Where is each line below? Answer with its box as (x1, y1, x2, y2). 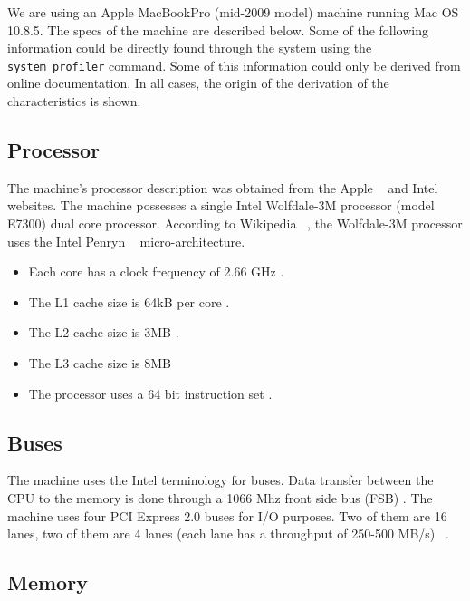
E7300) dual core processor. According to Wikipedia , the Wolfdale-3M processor (7, 214, 463, 233)
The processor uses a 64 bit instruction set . (28, 383, 273, 402)
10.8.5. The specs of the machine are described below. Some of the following (7, 20, 428, 39)
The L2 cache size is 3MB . (28, 323, 179, 342)
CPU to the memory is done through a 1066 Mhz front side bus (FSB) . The (7, 488, 433, 507)
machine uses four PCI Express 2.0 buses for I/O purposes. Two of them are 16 (7, 506, 447, 525)
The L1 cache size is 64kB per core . (28, 292, 230, 311)
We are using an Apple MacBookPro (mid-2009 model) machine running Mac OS (7, 3, 459, 21)
